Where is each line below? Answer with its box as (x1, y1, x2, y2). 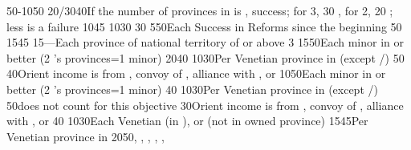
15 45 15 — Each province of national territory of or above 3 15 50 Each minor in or (6, 34, 404, 51)
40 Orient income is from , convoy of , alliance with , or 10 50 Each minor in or (6, 65, 386, 82)
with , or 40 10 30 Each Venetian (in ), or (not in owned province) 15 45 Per (6, 112, 368, 129)
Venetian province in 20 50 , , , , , (6, 128, 165, 144)
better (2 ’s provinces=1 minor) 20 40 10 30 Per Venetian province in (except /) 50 (6, 49, 405, 66)
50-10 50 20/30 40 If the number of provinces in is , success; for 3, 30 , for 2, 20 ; (6, 2, 393, 18)
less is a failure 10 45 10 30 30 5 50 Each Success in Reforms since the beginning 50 (6, 18, 402, 34)
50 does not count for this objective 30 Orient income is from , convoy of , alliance (6, 96, 404, 113)
